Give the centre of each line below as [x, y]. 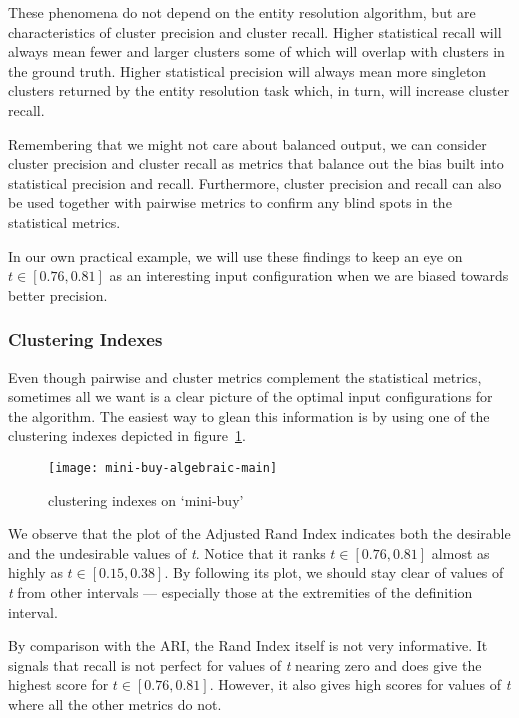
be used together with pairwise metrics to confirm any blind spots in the [230, 202]
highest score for [58, 684]
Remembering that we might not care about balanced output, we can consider [247, 143]
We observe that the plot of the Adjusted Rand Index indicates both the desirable [259, 533]
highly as [35, 572]
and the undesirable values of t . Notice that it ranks [167, 552]
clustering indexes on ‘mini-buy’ [146, 499]
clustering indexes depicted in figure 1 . [127, 435]
